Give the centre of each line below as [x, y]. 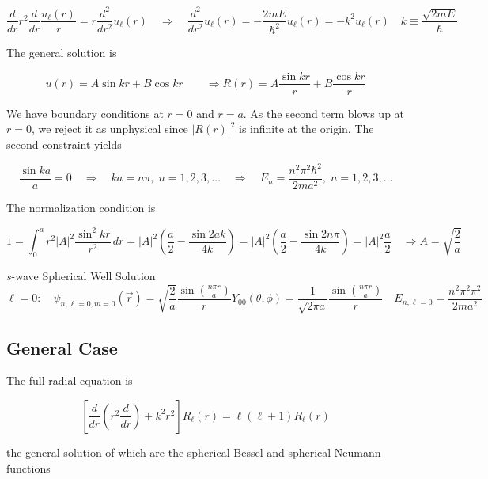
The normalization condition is [81, 207]
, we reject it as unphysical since [110, 129]
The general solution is [62, 52]
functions [28, 468]
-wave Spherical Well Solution [83, 275]
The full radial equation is [70, 380]
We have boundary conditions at [85, 113]
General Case [62, 347]
